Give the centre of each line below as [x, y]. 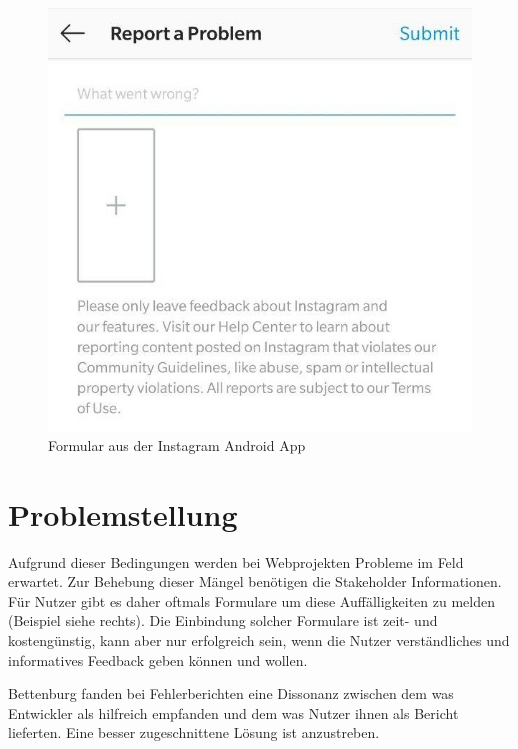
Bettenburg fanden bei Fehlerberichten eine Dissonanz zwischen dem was [231, 693]
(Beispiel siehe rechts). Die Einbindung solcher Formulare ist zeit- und [223, 620]
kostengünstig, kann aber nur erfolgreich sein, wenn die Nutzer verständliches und [259, 639]
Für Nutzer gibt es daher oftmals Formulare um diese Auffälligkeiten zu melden [252, 600]
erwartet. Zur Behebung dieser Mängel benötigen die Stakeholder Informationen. [255, 581]
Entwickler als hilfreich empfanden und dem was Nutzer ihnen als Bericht [233, 712]
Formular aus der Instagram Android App [177, 444]
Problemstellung [123, 513]
